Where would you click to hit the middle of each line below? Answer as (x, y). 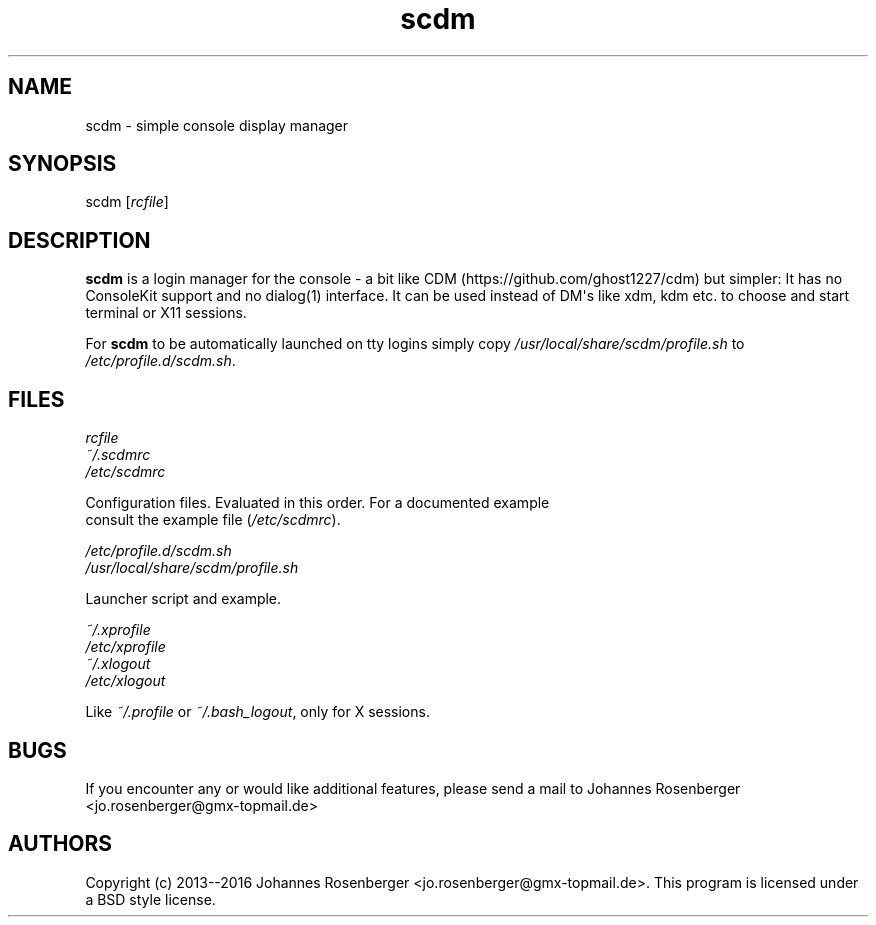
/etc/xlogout (125, 681)
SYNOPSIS (62, 164)
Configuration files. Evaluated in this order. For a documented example (317, 503)
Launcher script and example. (183, 599)
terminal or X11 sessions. (166, 313)
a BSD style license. (150, 899)
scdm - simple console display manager (217, 125)
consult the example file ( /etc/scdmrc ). (213, 520)
